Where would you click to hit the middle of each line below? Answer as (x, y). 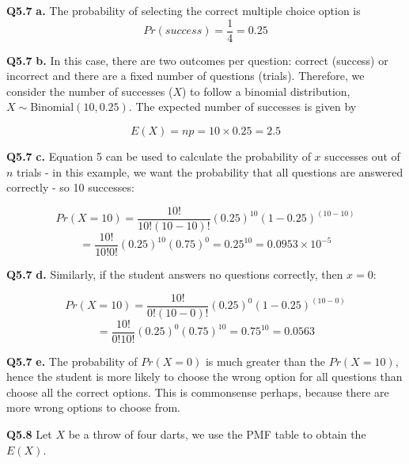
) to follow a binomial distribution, (266, 91)
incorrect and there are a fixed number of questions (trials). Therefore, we (186, 76)
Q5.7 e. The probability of (72, 361)
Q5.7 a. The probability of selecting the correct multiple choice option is (184, 10)
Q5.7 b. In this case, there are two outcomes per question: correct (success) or (197, 60)
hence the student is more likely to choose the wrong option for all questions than (204, 377)
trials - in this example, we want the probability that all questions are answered (210, 171)
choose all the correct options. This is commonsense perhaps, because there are (198, 392)
